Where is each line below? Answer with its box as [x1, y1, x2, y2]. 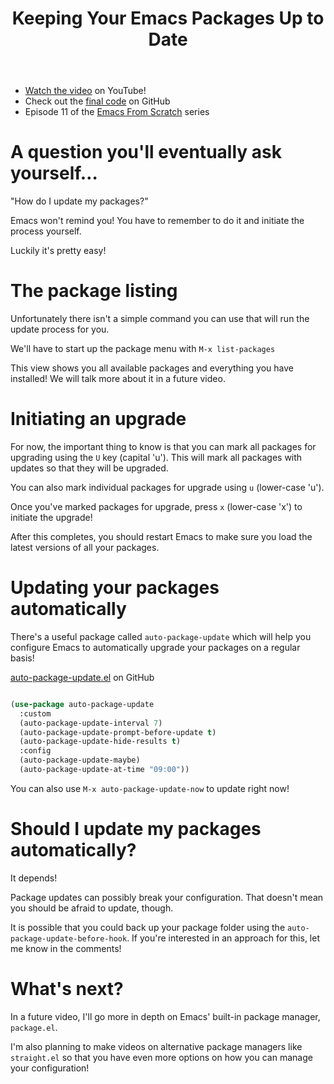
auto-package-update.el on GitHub [10, 671, 155, 683]
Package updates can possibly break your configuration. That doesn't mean [10, 891, 324, 903]
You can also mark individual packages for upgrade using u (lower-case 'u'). [10, 482, 325, 493]
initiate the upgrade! [10, 512, 93, 523]
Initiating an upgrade [10, 408, 187, 431]
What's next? [10, 978, 124, 1001]
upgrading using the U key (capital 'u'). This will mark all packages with [10, 452, 303, 463]
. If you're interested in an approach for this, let [126, 932, 321, 944]
